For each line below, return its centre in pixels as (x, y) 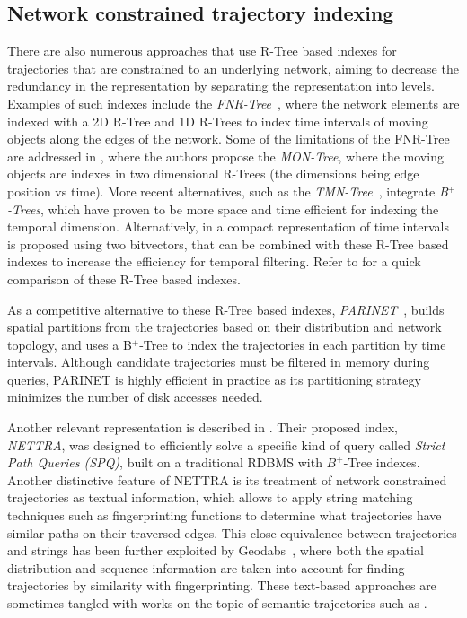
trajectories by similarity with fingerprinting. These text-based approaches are (222, 585)
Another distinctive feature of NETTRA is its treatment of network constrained (227, 479)
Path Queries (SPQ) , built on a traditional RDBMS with (165, 462)
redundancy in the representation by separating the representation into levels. (221, 86)
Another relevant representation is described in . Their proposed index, (203, 427)
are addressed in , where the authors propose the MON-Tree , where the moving (225, 156)
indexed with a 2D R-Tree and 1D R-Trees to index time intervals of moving (218, 121)
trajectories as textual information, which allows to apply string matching (210, 497)
